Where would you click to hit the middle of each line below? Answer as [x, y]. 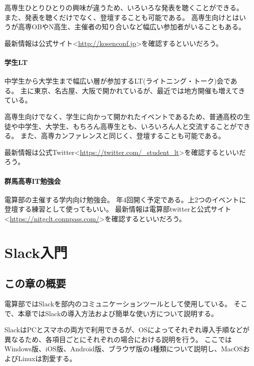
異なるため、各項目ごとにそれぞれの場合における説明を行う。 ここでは [118, 339]
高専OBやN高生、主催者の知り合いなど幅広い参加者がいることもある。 [132, 27]
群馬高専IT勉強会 [33, 181]
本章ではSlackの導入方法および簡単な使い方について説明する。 [118, 313]
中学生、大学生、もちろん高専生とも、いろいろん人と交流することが [127, 126]
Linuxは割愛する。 [47, 358]
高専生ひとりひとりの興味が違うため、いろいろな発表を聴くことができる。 [124, 7]
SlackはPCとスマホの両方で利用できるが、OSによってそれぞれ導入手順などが [127, 330]
